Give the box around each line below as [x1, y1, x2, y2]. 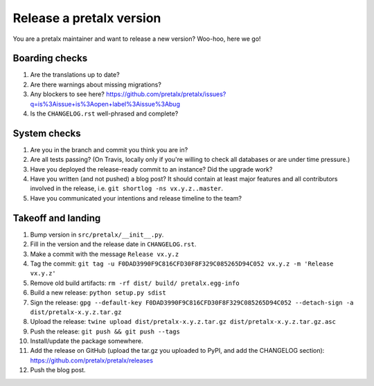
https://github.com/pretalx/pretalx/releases [30, 356, 154, 365]
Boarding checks [12, 53, 88, 64]
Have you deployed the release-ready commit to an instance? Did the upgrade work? [30, 165, 273, 173]
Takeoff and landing [12, 212, 101, 224]
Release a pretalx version [12, 10, 161, 26]
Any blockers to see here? [30, 90, 105, 98]
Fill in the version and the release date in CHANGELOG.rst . [30, 240, 197, 248]
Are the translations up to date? [30, 71, 121, 79]
